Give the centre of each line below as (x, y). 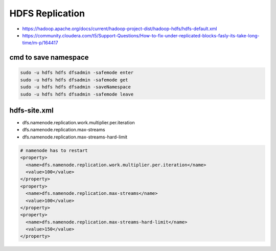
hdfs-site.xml (31, 110)
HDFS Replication (47, 13)
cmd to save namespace (49, 58)
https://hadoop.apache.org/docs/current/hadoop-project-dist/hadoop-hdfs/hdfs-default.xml (120, 29)
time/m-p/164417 (40, 43)
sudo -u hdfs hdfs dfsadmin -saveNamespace (76, 87)
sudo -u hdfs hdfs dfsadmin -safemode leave (77, 94)
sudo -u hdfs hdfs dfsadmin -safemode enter (77, 73)
